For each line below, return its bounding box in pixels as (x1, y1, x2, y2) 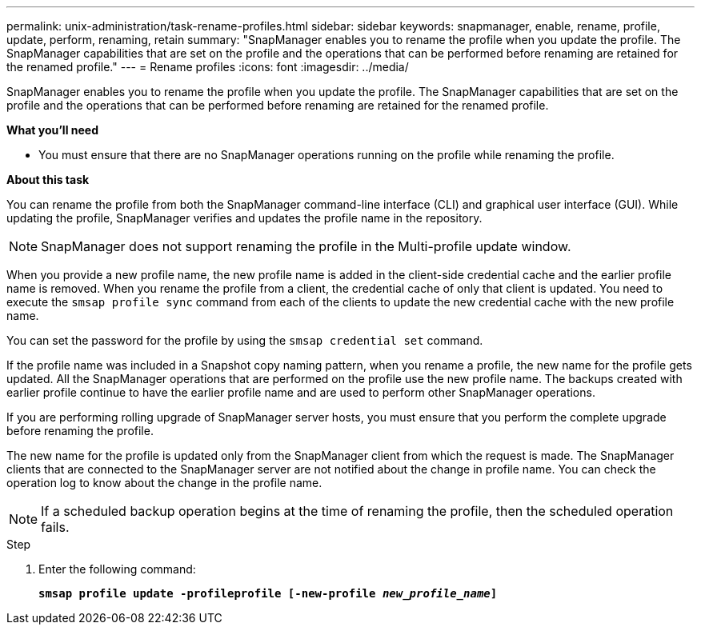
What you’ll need (6, 123, 98, 137)
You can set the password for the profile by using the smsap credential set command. (6, 333, 483, 347)
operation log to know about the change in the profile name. (6, 476, 322, 489)
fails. (41, 519, 70, 535)
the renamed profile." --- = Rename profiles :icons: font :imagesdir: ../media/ (6, 60, 409, 74)
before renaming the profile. (6, 424, 154, 437)
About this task (6, 173, 90, 186)
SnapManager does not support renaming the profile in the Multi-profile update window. (41, 238, 571, 254)
